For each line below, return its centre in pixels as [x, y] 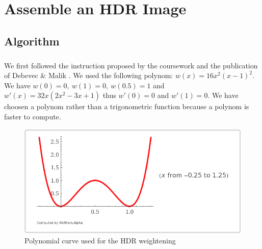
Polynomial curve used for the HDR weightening [100, 240]
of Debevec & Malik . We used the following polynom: [89, 75]
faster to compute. [33, 116]
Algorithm [32, 41]
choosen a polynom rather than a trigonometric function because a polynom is [127, 106]
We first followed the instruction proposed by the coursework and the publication [131, 65]
